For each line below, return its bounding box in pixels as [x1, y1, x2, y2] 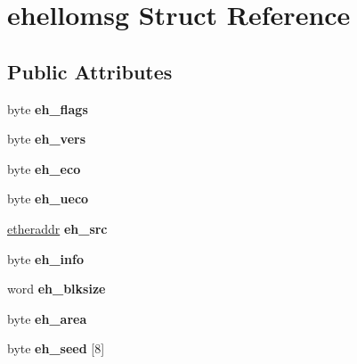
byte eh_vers [7, 129, 86, 148]
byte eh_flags [7, 99, 88, 118]
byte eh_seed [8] [7, 339, 105, 358]
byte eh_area [7, 309, 87, 327]
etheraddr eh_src [7, 219, 108, 237]
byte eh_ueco [7, 189, 89, 208]
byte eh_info [7, 249, 84, 268]
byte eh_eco [7, 159, 81, 178]
